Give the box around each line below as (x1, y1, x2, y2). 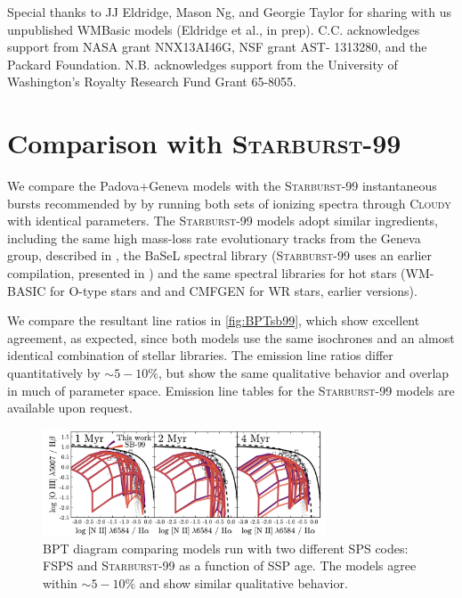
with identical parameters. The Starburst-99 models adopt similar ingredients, (7, 211, 438, 230)
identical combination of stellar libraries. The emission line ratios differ (7, 346, 393, 365)
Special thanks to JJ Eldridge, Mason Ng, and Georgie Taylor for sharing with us (7, 3, 452, 20)
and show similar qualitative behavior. (139, 573, 348, 592)
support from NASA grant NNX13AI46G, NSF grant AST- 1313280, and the (7, 37, 427, 56)
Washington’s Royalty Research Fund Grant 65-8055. (7, 72, 296, 91)
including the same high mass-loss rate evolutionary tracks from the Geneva (7, 228, 421, 247)
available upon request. (7, 398, 133, 417)
